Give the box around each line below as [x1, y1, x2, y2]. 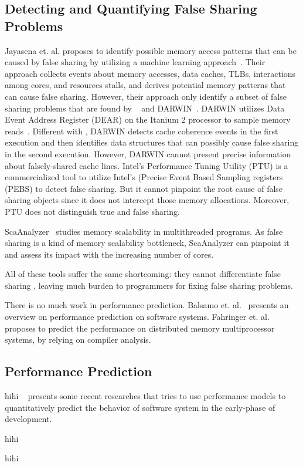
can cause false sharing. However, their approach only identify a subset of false [5, 90, 287, 102]
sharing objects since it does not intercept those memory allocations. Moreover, [5, 194, 290, 206]
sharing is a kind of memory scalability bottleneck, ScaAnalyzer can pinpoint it [5, 237, 290, 249]
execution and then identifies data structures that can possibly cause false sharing [5, 136, 299, 148]
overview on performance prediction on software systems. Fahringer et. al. [5, 310, 270, 323]
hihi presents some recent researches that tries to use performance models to [5, 390, 286, 402]
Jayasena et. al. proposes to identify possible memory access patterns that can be [5, 44, 297, 56]
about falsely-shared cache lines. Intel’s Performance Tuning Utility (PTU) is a [5, 159, 288, 171]
